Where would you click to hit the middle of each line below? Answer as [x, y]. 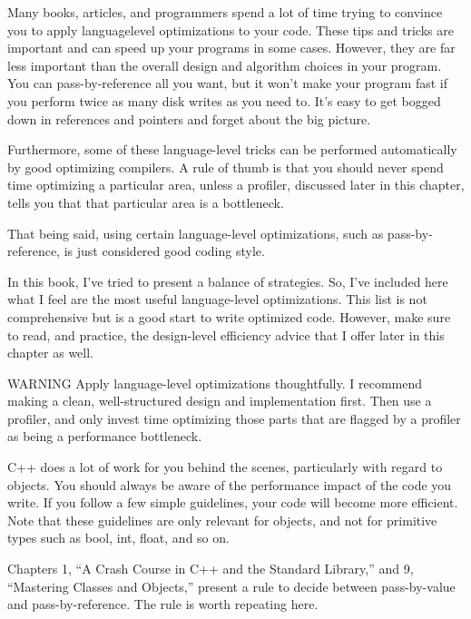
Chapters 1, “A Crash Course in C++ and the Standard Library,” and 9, [211, 569]
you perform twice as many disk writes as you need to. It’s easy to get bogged [224, 100]
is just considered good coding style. [164, 251]
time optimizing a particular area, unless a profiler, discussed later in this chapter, [236, 185]
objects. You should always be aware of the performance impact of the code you [230, 484]
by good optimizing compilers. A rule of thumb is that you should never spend [226, 167]
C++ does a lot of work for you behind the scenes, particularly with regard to [225, 467]
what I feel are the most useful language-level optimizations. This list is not [217, 299]
